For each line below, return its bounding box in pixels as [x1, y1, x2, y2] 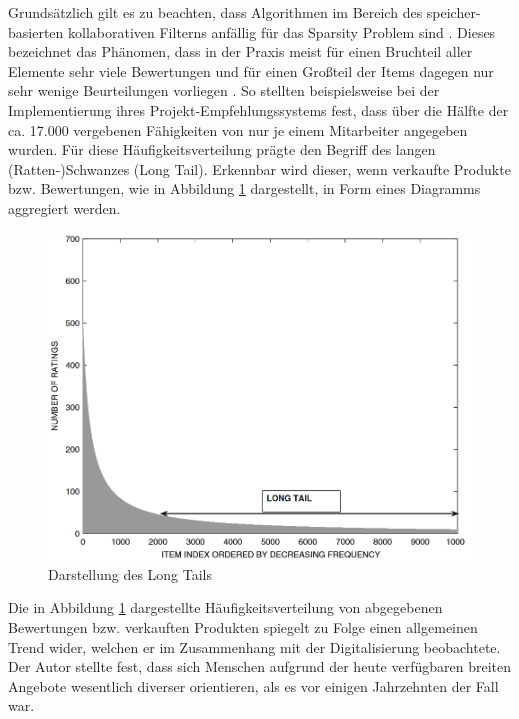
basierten [8, 21, 64, 42]
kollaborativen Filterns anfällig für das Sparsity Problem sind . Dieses [68, 21, 496, 42]
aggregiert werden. [8, 197, 121, 218]
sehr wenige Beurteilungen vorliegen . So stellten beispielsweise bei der [8, 80, 440, 101]
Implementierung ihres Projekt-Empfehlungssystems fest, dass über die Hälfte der [8, 99, 509, 120]
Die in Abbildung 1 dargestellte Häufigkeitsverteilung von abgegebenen [8, 597, 443, 618]
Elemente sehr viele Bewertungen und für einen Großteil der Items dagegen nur [8, 60, 494, 81]
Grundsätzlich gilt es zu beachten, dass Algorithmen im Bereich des [8, 2, 423, 22]
